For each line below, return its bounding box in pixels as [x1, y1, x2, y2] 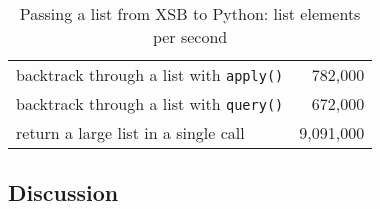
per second [152, 25, 228, 48]
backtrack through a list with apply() [16, 63, 284, 86]
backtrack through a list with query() [16, 92, 284, 115]
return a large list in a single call [16, 121, 245, 144]
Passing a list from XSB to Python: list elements [19, 2, 361, 25]
